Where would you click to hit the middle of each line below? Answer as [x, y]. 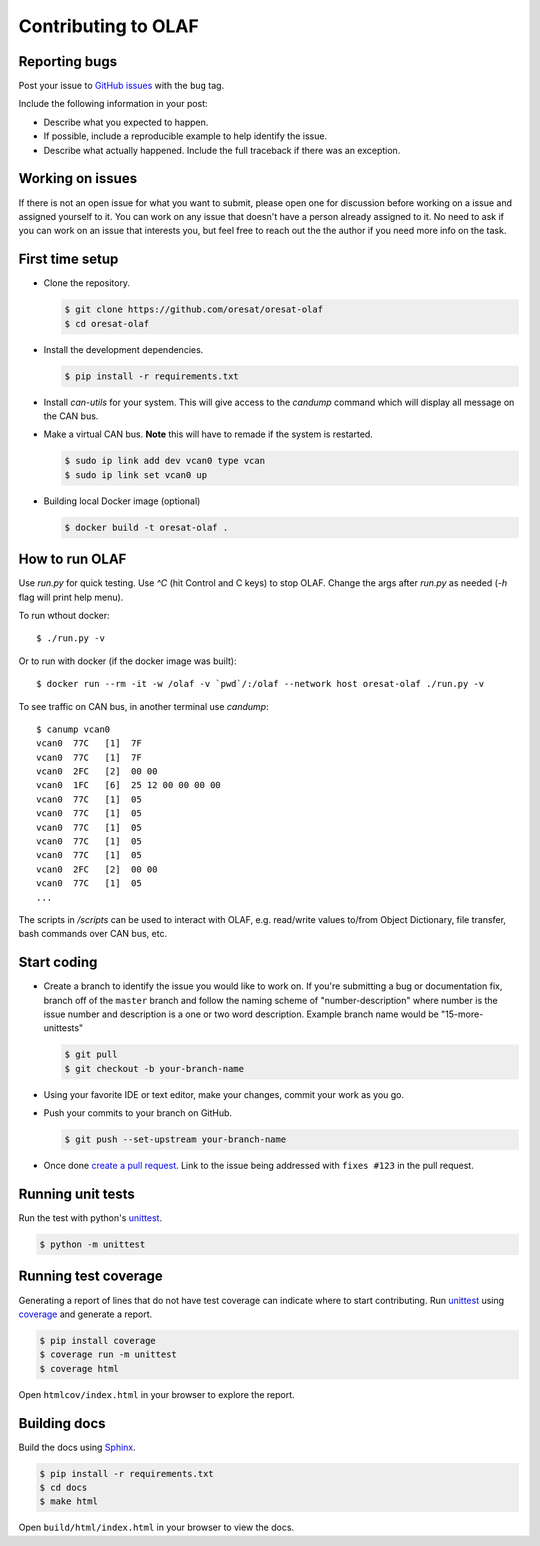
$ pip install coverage [98, 1340]
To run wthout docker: [64, 615]
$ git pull [91, 1054]
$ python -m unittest [92, 1244]
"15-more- [462, 1014]
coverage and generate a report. [85, 1314]
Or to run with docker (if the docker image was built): [127, 661]
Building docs [62, 1423]
